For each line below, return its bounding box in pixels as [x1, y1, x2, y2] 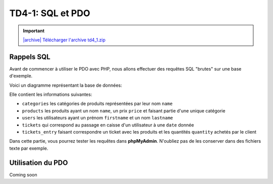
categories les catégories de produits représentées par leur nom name [22, 101, 173, 107]
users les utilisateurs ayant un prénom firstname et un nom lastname [22, 115, 173, 121]
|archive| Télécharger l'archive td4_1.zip [23, 37, 106, 43]
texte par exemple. [9, 145, 49, 151]
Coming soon [9, 171, 37, 177]
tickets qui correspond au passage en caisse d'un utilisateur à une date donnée [22, 121, 194, 128]
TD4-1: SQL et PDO [9, 8, 90, 19]
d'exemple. [9, 73, 33, 79]
